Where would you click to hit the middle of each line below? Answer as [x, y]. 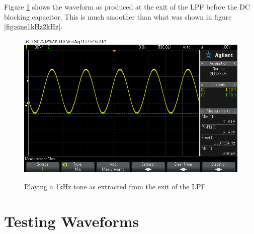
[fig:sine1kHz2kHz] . [33, 26]
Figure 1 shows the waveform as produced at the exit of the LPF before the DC [127, 7]
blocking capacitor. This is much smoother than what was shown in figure [118, 16]
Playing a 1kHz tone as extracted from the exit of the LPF [115, 186]
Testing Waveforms [72, 221]
